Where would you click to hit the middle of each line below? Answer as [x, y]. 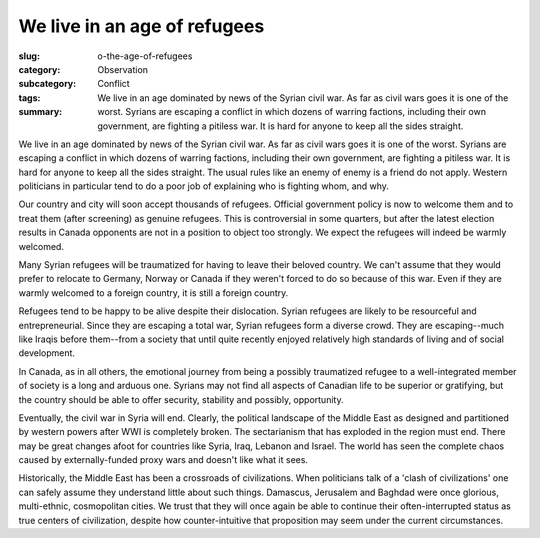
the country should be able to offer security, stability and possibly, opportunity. [181, 399]
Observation [123, 69]
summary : [40, 112]
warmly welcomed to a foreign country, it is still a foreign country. [153, 292]
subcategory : [47, 84]
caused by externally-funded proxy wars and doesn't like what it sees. [163, 460]
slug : [29, 56]
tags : [29, 97]
